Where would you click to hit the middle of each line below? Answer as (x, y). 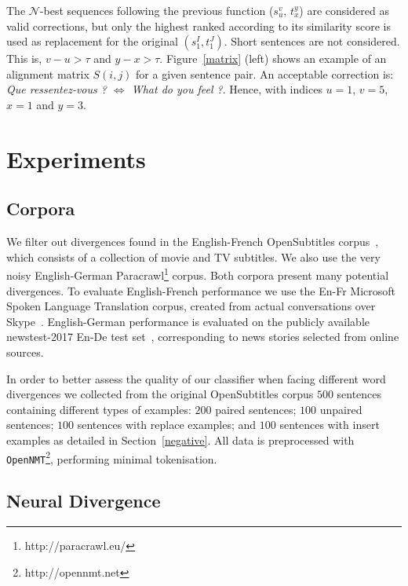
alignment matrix (48, 73)
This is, (24, 59)
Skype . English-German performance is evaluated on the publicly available (188, 321)
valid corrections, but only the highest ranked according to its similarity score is (199, 26)
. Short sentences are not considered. (312, 41)
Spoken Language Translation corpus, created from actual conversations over (191, 306)
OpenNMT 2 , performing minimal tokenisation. (112, 457)
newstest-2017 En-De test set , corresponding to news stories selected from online (203, 337)
